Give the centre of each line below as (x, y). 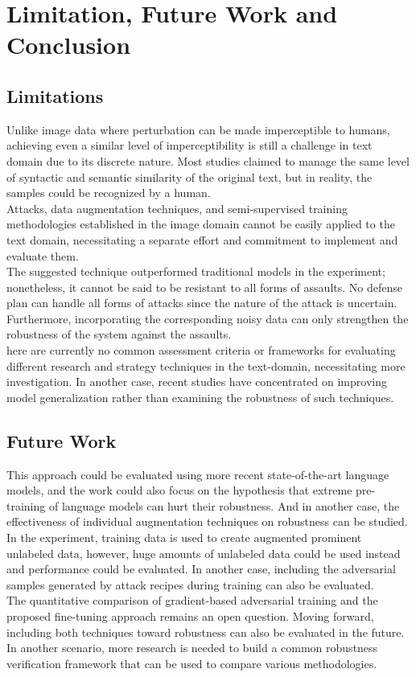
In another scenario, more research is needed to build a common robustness (192, 648)
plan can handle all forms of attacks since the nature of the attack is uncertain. (202, 303)
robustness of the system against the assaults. (119, 334)
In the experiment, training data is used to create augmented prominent (184, 537)
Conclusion (69, 45)
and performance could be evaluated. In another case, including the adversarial (201, 569)
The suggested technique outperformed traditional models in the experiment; (196, 271)
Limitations (55, 95)
